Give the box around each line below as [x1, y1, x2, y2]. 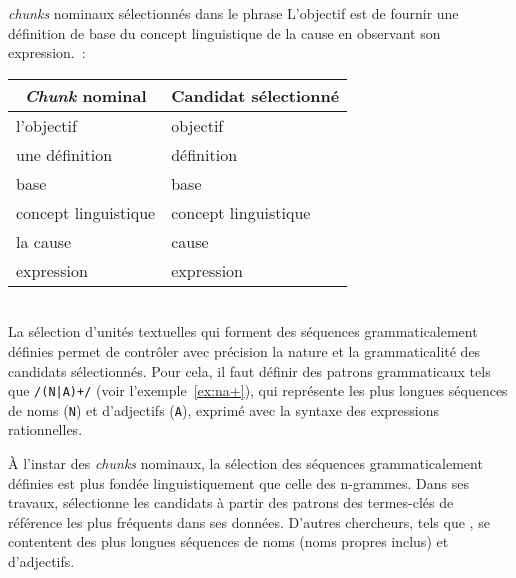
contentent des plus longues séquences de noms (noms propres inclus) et [8, 531, 449, 552]
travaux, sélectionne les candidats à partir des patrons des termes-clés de [8, 492, 454, 513]
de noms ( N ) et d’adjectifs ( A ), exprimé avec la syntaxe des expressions [8, 399, 440, 420]
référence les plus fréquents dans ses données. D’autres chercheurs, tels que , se [8, 511, 490, 532]
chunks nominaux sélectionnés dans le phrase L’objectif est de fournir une [8, 3, 459, 23]
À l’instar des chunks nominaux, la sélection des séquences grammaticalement [8, 453, 483, 474]
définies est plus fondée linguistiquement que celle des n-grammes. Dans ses [8, 472, 469, 493]
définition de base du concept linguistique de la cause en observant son [8, 22, 441, 43]
